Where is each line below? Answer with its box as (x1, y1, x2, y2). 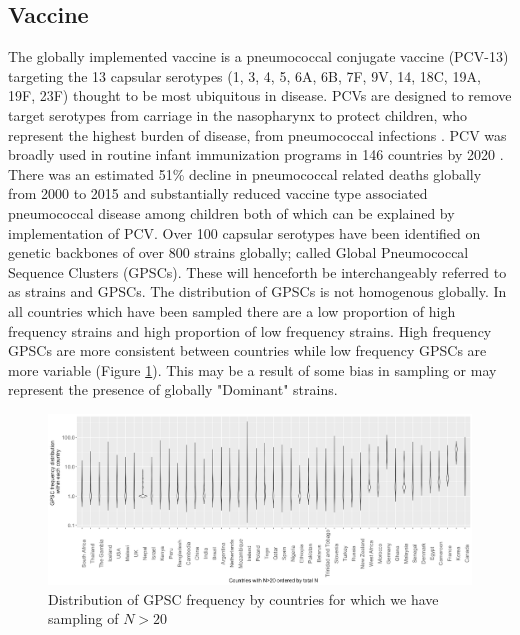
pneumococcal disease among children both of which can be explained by (8, 202, 455, 223)
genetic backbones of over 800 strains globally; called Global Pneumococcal (8, 242, 469, 263)
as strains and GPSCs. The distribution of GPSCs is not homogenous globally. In (8, 281, 507, 302)
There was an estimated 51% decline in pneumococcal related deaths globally (8, 163, 482, 184)
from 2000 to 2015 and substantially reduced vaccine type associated (8, 183, 428, 204)
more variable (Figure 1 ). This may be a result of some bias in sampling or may (8, 359, 497, 380)
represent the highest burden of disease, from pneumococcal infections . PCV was (8, 124, 507, 145)
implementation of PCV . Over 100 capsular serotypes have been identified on (8, 222, 481, 243)
